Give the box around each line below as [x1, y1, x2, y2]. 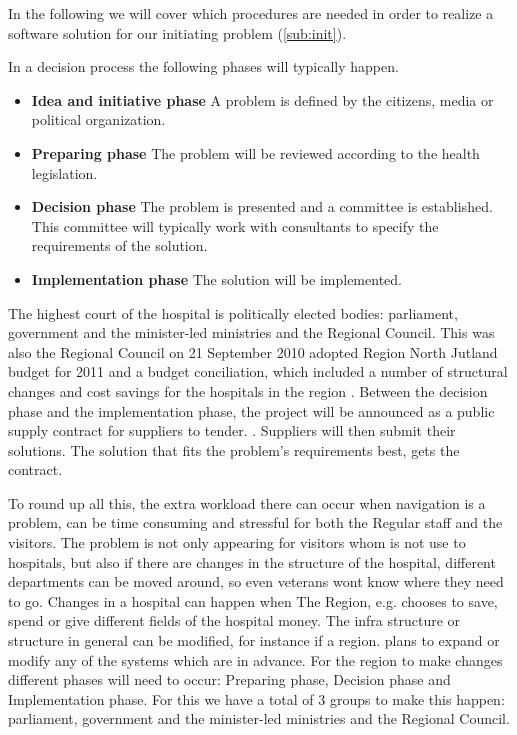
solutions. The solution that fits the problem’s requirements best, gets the [8, 439, 460, 460]
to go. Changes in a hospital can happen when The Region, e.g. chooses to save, [8, 590, 498, 611]
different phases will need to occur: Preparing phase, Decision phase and [8, 669, 451, 690]
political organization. [31, 109, 166, 130]
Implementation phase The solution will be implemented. [31, 268, 402, 289]
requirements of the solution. [31, 235, 208, 256]
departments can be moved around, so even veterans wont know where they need [8, 571, 504, 592]
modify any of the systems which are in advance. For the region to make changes [8, 649, 503, 670]
